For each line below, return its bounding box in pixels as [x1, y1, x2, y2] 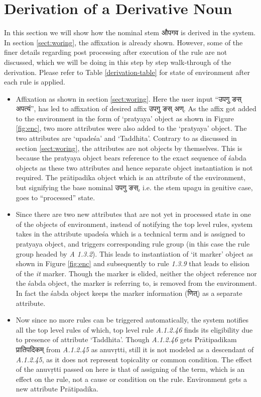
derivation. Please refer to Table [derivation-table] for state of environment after [4, 66, 250, 77]
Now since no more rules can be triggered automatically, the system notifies [16, 314, 249, 325]
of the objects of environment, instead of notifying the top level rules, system [16, 218, 253, 229]
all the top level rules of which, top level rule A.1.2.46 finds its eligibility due [16, 324, 253, 335]
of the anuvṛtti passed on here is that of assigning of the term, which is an [16, 364, 245, 374]
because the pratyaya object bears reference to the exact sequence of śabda [16, 152, 246, 163]
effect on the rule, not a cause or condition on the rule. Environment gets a [16, 373, 247, 384]
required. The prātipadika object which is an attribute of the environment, [16, 172, 246, 183]
